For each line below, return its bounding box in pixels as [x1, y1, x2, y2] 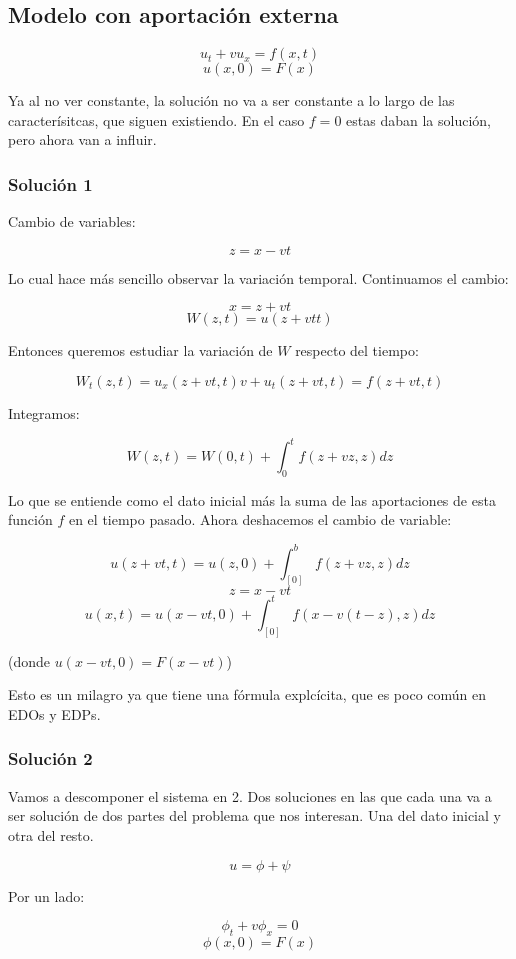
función [8, 509, 53, 530]
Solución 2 [8, 746, 93, 771]
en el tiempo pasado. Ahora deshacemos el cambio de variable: [68, 509, 452, 530]
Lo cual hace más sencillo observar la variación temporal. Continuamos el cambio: [8, 267, 509, 288]
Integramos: [8, 402, 80, 423]
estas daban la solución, [346, 109, 491, 130]
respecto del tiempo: [295, 340, 419, 361]
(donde [8, 650, 51, 671]
